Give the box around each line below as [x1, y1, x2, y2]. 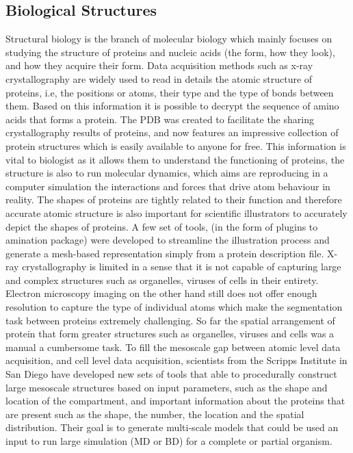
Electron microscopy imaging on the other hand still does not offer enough [5, 286, 317, 300]
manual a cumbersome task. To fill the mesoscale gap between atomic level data [5, 339, 341, 354]
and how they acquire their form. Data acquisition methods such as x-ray [5, 58, 313, 73]
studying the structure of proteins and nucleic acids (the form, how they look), [5, 44, 335, 59]
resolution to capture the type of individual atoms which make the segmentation [5, 300, 343, 314]
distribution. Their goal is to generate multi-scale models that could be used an [5, 420, 339, 435]
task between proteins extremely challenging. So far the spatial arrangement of [5, 313, 335, 327]
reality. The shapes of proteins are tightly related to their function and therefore [5, 192, 342, 207]
